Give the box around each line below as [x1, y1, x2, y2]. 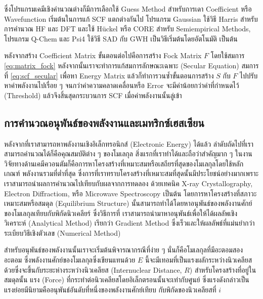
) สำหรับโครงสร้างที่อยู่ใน [189, 264, 256, 275]
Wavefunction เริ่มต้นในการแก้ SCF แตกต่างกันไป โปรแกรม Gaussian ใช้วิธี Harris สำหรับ [4, 13, 258, 24]
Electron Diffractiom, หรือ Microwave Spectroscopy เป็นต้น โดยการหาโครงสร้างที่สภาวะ [4, 188, 257, 198]
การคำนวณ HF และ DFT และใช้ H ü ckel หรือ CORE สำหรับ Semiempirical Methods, [4, 23, 251, 34]
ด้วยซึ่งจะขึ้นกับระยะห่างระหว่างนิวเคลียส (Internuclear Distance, [4, 264, 182, 275]
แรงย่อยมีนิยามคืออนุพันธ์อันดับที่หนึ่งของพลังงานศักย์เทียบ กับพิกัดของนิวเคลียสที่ [4, 284, 216, 294]
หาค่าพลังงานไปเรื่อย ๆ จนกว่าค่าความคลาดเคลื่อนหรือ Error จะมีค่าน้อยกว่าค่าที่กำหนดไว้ [4, 80, 239, 91]
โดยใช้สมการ [210, 50, 245, 61]
